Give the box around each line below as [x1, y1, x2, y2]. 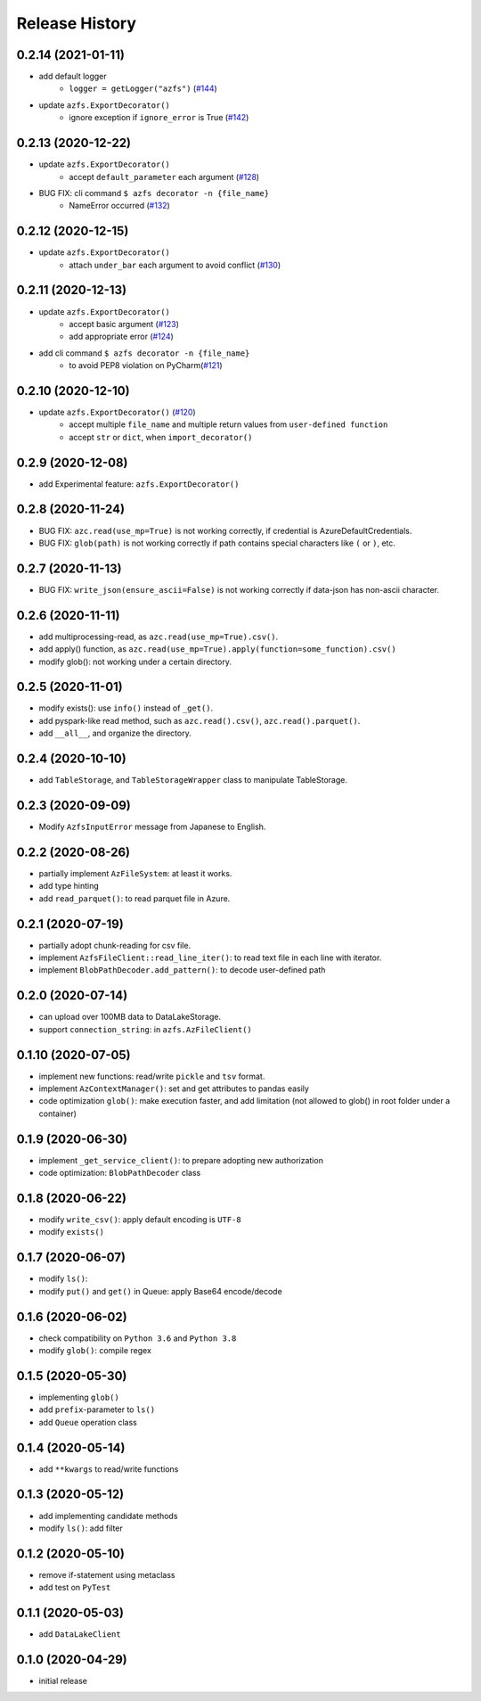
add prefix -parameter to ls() [38, 1404, 156, 1415]
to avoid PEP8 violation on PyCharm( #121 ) [69, 360, 223, 371]
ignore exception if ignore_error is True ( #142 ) [69, 112, 249, 123]
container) [38, 1108, 77, 1119]
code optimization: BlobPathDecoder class [38, 1168, 201, 1179]
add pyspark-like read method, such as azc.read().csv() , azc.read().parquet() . [38, 715, 361, 726]
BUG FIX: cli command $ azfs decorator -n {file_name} [38, 187, 270, 198]
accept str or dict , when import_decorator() [69, 431, 253, 442]
